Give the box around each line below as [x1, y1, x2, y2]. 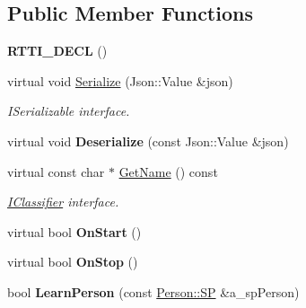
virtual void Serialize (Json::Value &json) [7, 71, 233, 90]
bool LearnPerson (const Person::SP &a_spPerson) [7, 282, 300, 301]
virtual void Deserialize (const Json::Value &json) [7, 131, 289, 150]
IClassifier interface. [7, 192, 119, 211]
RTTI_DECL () [7, 41, 108, 60]
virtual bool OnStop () [7, 252, 138, 271]
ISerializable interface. [7, 101, 130, 120]
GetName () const [118, 162, 218, 180]
